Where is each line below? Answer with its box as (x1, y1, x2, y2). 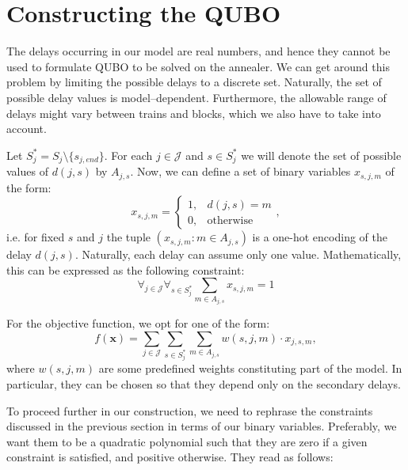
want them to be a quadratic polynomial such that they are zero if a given (6, 433, 368, 449)
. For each (104, 146, 153, 163)
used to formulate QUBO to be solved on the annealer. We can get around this (6, 58, 390, 74)
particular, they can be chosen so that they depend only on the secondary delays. (6, 376, 401, 392)
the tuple (106, 229, 151, 245)
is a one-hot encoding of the (252, 229, 387, 245)
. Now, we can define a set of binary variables (130, 163, 351, 180)
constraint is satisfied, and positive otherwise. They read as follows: (6, 449, 334, 465)
